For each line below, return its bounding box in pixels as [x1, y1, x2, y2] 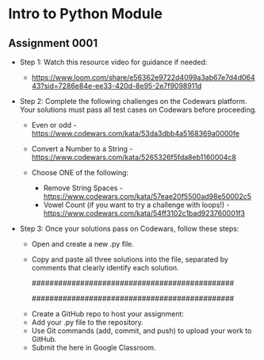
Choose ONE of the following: [31, 168, 129, 177]
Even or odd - [31, 121, 77, 129]
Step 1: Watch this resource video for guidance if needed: [19, 57, 208, 67]
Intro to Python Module [8, 5, 163, 23]
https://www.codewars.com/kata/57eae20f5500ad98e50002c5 [43, 192, 252, 201]
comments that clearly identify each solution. [31, 263, 180, 272]
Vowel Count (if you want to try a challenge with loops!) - [43, 200, 230, 209]
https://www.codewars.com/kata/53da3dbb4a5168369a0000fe [31, 128, 240, 138]
